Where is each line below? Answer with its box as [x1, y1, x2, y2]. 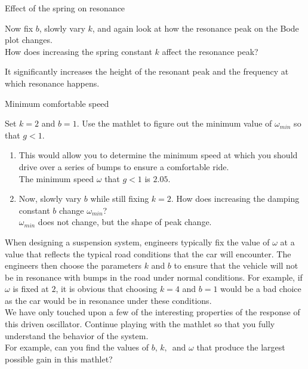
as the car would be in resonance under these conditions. [5, 294, 212, 306]
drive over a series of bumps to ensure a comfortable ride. [19, 160, 229, 173]
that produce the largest [196, 341, 285, 353]
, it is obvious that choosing [56, 282, 158, 295]
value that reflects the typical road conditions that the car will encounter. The [5, 247, 291, 260]
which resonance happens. [5, 76, 100, 89]
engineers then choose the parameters [5, 259, 141, 272]
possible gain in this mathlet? [5, 352, 113, 365]
